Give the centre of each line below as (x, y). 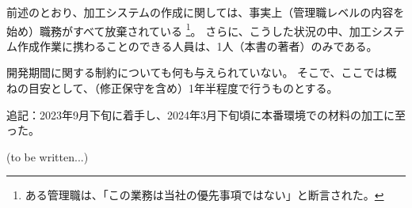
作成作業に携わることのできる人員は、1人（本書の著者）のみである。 (197, 45)
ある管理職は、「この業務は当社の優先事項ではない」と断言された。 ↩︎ (204, 195)
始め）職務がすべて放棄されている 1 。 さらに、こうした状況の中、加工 (189, 29)
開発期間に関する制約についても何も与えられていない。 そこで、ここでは (196, 72)
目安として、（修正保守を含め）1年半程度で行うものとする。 (183, 88)
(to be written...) (48, 156)
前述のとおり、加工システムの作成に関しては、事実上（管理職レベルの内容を (206, 12)
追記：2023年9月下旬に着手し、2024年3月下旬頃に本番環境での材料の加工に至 (206, 114)
